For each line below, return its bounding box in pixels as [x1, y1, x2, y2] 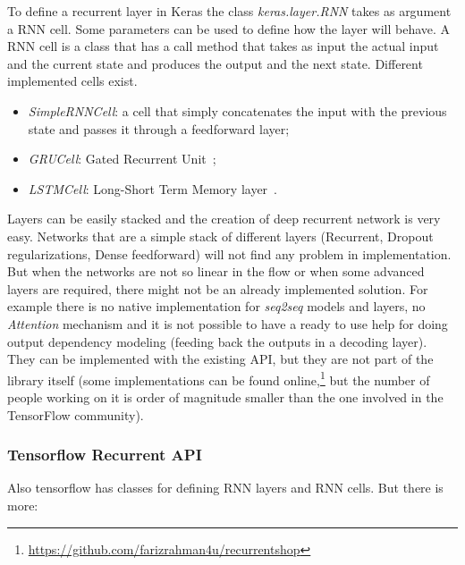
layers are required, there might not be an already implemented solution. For [7, 279, 428, 298]
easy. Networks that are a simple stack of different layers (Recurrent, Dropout [7, 226, 434, 245]
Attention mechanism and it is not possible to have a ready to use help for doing [7, 314, 448, 333]
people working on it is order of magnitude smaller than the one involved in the [7, 387, 444, 406]
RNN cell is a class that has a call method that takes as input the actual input [7, 37, 439, 55]
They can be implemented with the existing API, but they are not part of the [7, 350, 434, 368]
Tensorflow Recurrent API [7, 443, 202, 466]
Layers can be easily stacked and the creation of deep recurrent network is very [7, 209, 441, 228]
